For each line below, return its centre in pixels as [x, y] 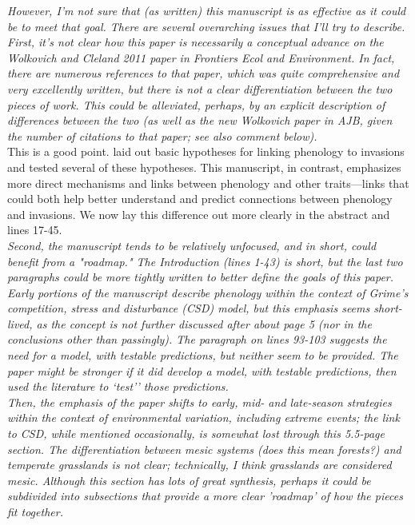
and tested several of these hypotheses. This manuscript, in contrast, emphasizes [204, 167]
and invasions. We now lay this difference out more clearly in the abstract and [199, 214]
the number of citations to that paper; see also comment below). [162, 135]
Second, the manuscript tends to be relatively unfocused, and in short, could [192, 245]
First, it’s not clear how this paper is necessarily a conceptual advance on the [196, 42]
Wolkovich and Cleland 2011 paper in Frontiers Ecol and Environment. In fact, [201, 57]
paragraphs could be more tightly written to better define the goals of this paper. [201, 277]
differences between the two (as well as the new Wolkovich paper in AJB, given [200, 120]
